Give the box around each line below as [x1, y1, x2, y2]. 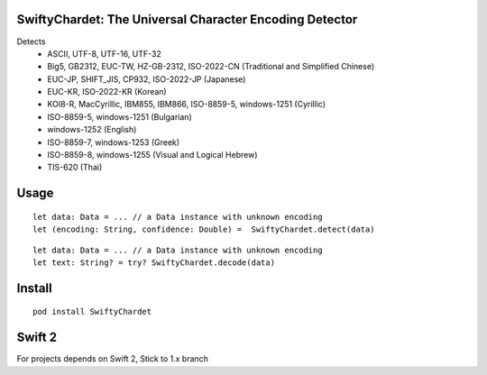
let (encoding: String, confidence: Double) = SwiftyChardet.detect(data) [32, 224, 375, 234]
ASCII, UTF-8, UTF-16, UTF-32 [47, 48, 162, 59]
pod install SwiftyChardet [32, 306, 152, 317]
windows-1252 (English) [47, 124, 137, 135]
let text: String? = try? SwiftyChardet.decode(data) [32, 258, 275, 268]
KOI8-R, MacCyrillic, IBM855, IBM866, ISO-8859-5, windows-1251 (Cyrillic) [47, 99, 326, 110]
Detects [16, 36, 46, 47]
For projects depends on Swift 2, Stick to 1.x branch [16, 353, 209, 364]
